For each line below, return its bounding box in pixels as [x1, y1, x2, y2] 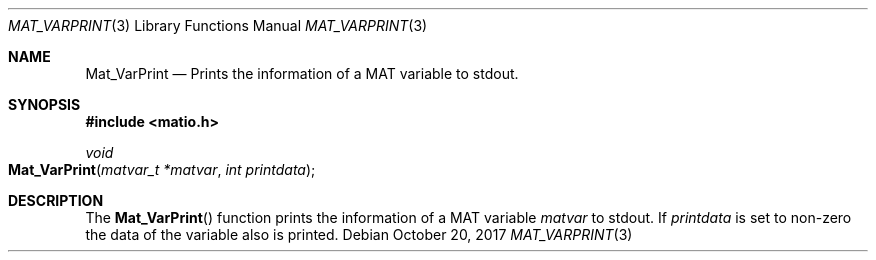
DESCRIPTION [8, 192, 104, 209]
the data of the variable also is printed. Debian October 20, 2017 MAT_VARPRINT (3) [85, 226, 633, 243]
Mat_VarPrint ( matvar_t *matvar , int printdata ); [8, 161, 316, 178]
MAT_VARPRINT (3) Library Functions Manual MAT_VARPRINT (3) [8, 17, 428, 34]
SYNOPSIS [8, 96, 81, 113]
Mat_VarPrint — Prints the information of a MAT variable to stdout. [85, 65, 519, 82]
